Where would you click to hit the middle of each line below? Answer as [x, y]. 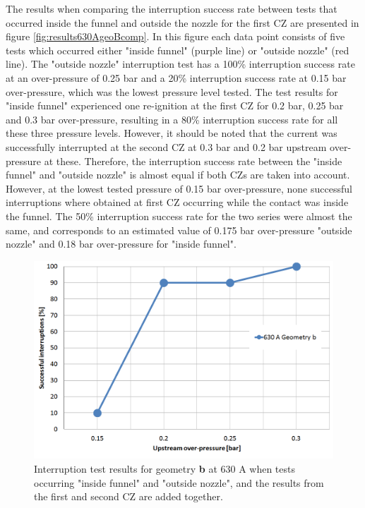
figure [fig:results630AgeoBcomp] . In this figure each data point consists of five [175, 36]
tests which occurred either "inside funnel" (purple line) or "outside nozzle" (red [178, 50]
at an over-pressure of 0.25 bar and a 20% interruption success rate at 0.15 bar [176, 77]
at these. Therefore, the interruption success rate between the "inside [193, 161]
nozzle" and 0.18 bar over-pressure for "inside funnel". [121, 244]
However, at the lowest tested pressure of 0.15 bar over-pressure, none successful [179, 188]
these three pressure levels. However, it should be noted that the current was [172, 133]
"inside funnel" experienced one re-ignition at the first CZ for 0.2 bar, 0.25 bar [175, 105]
